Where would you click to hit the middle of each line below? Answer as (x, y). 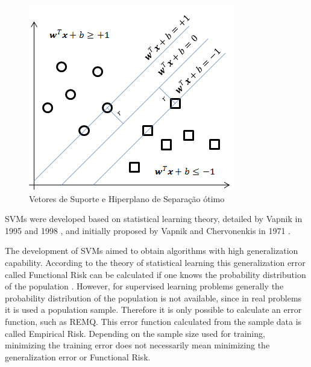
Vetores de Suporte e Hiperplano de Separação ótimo (127, 198)
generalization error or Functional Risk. (78, 356)
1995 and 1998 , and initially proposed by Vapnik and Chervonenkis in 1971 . (148, 230)
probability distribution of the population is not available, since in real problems (153, 298)
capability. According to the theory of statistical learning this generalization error (155, 262)
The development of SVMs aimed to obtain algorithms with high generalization (152, 251)
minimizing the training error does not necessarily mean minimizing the (137, 345)
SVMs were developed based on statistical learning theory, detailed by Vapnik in (154, 219)
